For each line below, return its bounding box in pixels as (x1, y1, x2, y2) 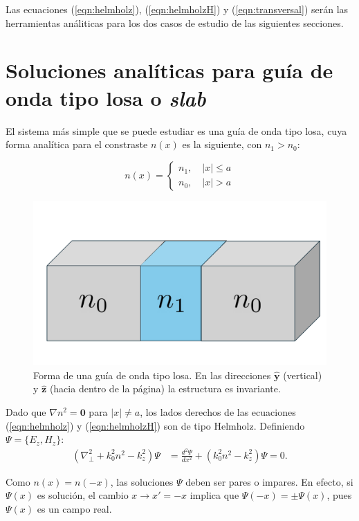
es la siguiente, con (182, 137, 262, 152)
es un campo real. (37, 502, 112, 516)
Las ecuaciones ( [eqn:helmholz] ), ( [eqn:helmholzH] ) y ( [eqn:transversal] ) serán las (6, 2, 349, 16)
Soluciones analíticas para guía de (6, 56, 333, 84)
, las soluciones (110, 474, 174, 488)
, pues (326, 488, 352, 502)
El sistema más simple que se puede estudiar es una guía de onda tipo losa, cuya (6, 123, 347, 138)
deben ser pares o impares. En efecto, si (185, 474, 353, 488)
